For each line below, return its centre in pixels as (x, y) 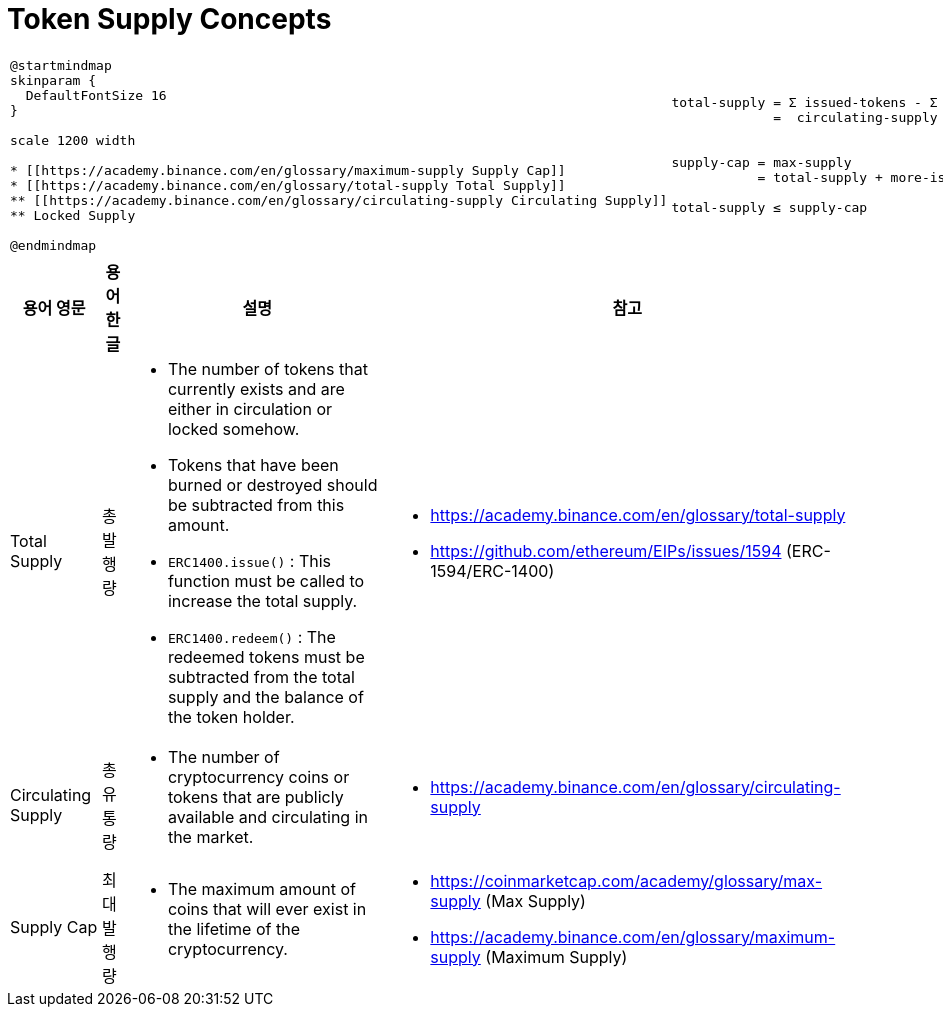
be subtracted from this (256, 504)
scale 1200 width (73, 140)
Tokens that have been (253, 464)
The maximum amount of (261, 888)
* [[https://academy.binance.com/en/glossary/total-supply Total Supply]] (288, 185)
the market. (210, 836)
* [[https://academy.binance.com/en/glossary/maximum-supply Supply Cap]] (288, 170)
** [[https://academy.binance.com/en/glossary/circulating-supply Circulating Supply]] (339, 200)
